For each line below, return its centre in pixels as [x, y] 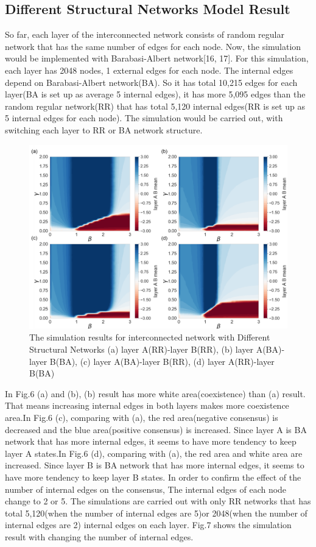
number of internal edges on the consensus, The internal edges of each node [146, 489]
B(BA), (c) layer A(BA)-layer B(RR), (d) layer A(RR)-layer [162, 361]
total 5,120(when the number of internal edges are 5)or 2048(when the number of [156, 513]
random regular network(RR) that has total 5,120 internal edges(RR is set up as [155, 106]
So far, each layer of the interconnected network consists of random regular [145, 34]
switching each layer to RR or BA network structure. [104, 129]
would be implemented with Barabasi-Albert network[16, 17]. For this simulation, [157, 58]
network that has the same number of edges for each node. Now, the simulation [153, 46]
